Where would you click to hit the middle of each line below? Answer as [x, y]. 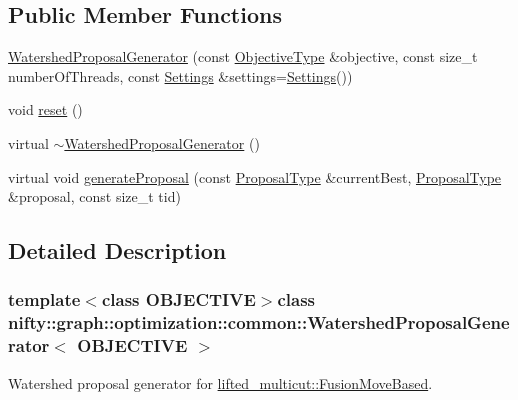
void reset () [45, 109]
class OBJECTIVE [178, 299]
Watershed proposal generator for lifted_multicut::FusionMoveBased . [220, 382]
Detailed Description [117, 250]
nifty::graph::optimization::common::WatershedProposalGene [259, 322]
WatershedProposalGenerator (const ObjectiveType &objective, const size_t [243, 56]
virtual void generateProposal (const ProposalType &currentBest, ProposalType [255, 176]
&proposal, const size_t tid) [94, 196]
